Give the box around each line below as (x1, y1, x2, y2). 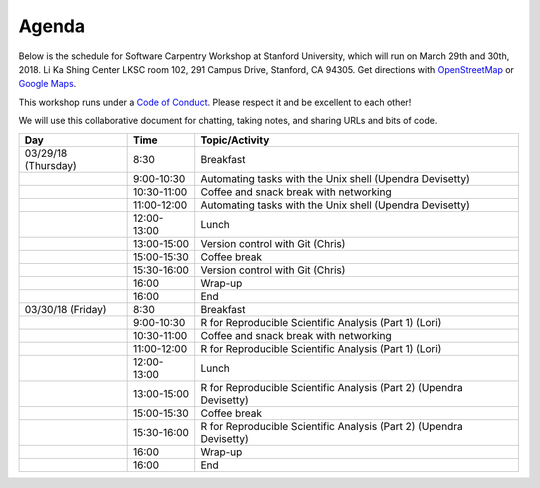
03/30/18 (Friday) (24, 302, 107, 316)
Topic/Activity (200, 133, 270, 147)
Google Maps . (18, 78, 77, 90)
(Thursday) (24, 158, 77, 172)
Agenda (18, 15, 85, 37)
